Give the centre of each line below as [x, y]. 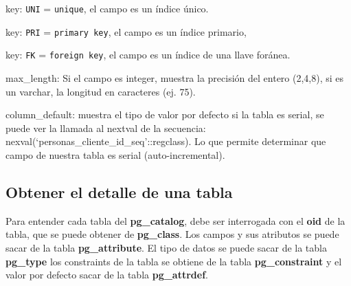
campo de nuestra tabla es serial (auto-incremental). [115, 154]
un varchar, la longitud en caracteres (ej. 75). [101, 91]
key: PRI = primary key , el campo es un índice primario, [126, 31]
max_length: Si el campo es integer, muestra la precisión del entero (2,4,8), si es [175, 77]
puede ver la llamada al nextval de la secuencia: [106, 128]
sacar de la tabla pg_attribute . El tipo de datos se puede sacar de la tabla [166, 247]
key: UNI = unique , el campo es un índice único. [107, 8]
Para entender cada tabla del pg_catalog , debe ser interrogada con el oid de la [175, 220]
